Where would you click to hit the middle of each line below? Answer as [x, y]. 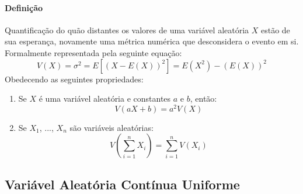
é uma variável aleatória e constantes [105, 98]
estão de [275, 30]
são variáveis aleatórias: [112, 127]
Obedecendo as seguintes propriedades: [74, 79]
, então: [203, 98]
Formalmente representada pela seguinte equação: [93, 52]
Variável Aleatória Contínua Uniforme [122, 184]
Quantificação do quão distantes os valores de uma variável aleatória [127, 30]
